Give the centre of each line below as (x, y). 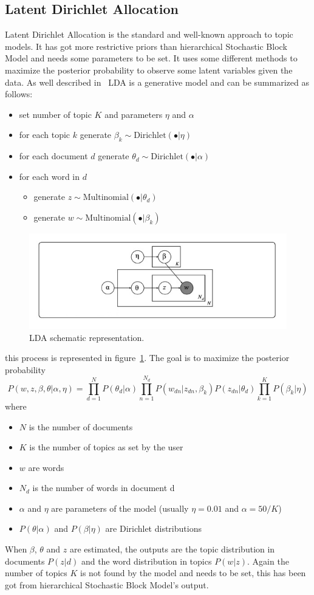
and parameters (134, 114)
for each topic (45, 135)
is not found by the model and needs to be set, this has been (193, 573)
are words (46, 467)
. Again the (268, 561)
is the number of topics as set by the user (106, 447)
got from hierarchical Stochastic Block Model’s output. (107, 584)
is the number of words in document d (104, 488)
